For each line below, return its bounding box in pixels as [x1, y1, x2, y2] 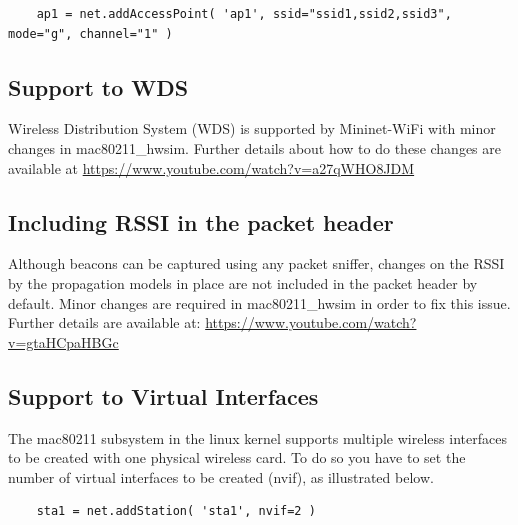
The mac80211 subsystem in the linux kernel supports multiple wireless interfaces [8, 427, 507, 448]
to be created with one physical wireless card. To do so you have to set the [8, 447, 466, 468]
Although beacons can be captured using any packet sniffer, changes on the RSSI [8, 253, 505, 274]
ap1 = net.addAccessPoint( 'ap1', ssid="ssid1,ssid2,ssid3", [36, 7, 452, 21]
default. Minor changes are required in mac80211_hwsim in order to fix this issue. [8, 292, 511, 313]
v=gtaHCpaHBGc [8, 331, 119, 352]
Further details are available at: [8, 312, 201, 333]
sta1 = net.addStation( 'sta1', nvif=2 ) [36, 504, 316, 519]
